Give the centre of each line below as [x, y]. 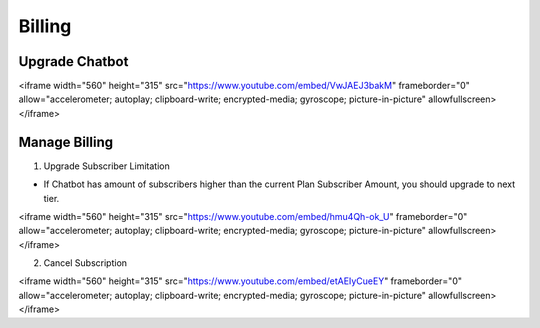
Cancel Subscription [85, 263]
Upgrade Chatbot [73, 61]
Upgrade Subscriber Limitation [106, 166]
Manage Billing [66, 141]
